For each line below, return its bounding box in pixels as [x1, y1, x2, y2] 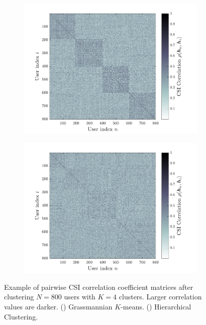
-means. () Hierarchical [121, 301, 191, 311]
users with [64, 291, 95, 302]
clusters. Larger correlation [119, 291, 202, 302]
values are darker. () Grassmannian [4, 301, 113, 311]
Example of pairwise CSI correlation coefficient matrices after [4, 281, 193, 292]
